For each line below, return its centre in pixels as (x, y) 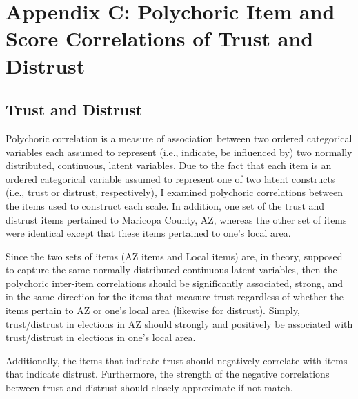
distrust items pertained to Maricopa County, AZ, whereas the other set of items (176, 219)
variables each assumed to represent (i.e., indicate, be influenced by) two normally (179, 152)
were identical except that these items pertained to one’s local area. (148, 233)
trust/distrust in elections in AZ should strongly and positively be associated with (179, 323)
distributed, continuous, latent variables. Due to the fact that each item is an (169, 165)
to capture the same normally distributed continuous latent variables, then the (171, 270)
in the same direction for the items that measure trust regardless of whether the (175, 296)
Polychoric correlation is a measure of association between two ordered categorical (179, 138)
